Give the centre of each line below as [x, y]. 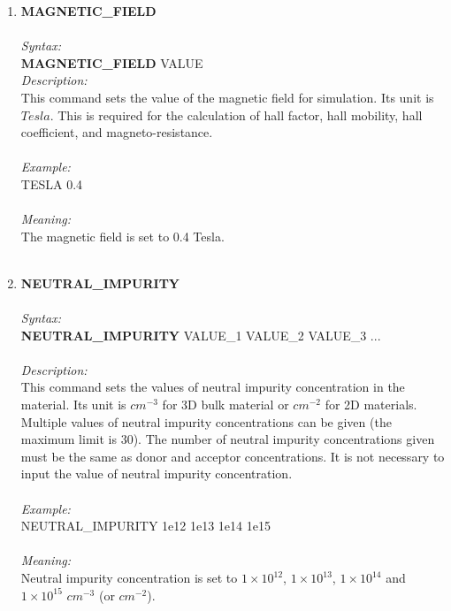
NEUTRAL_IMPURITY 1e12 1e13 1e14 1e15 [145, 526]
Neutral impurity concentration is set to [129, 577]
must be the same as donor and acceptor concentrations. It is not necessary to [233, 456]
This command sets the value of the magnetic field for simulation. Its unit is [227, 97]
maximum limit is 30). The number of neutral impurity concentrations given [228, 439]
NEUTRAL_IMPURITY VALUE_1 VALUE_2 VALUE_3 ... [201, 335]
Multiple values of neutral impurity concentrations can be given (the [206, 421]
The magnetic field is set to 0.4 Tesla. [122, 236]
